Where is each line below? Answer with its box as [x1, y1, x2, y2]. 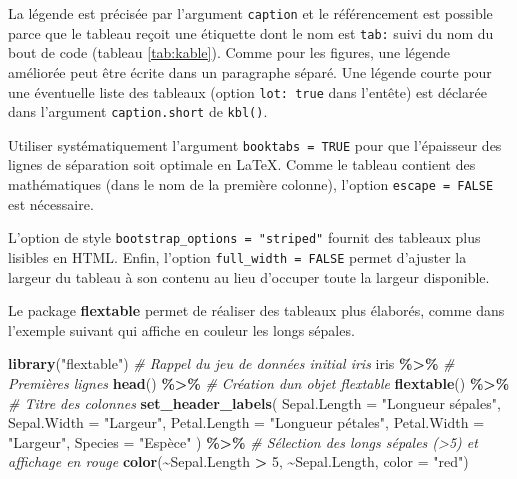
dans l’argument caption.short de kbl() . [8, 101, 268, 122]
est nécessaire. [8, 193, 94, 214]
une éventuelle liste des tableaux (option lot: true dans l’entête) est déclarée [8, 81, 487, 102]
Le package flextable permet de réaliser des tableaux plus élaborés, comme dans [8, 300, 505, 321]
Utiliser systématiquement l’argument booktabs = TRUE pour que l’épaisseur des [8, 134, 502, 155]
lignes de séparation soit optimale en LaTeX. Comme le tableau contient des [8, 154, 476, 175]
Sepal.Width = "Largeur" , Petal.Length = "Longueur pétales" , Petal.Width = [8, 412, 485, 433]
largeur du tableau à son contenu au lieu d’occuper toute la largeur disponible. [8, 266, 490, 287]
